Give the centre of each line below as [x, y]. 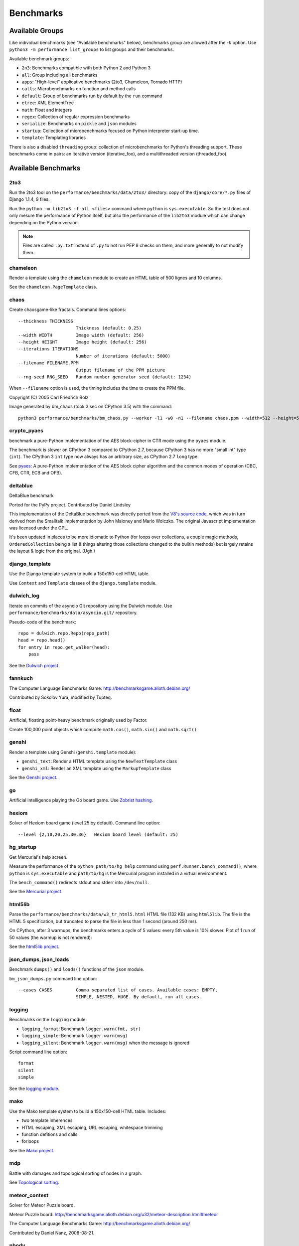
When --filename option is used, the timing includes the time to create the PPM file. [97, 388]
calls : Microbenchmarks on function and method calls [79, 89]
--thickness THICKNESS [46, 321]
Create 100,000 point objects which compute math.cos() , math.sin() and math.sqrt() [103, 729]
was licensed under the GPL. [39, 528]
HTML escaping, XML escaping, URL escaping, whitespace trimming [92, 1127]
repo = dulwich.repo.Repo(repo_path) [64, 633]
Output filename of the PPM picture [120, 370]
